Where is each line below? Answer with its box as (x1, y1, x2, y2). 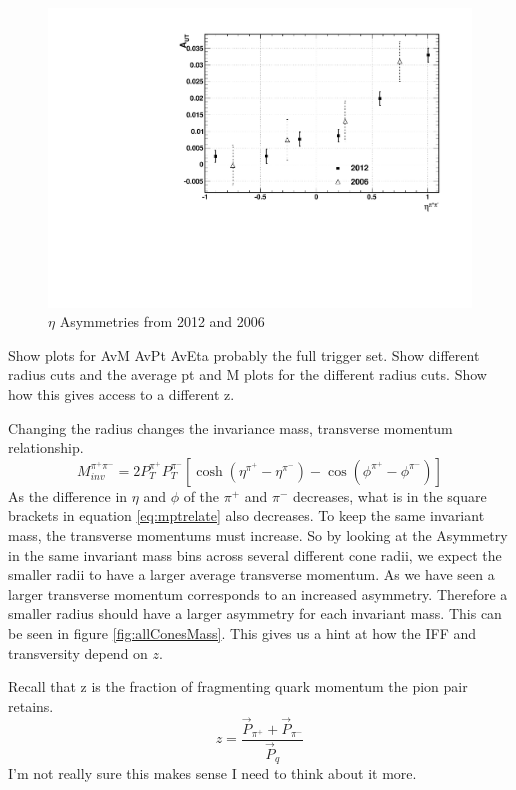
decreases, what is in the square (293, 485, 487, 506)
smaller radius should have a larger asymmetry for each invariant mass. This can (8, 603, 502, 624)
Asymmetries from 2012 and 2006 (59, 311, 265, 332)
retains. (8, 695, 54, 716)
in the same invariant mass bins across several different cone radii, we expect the (8, 544, 502, 565)
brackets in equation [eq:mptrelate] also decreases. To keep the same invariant (8, 505, 485, 526)
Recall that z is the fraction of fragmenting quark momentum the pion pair (8, 676, 468, 697)
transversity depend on (8, 642, 148, 663)
